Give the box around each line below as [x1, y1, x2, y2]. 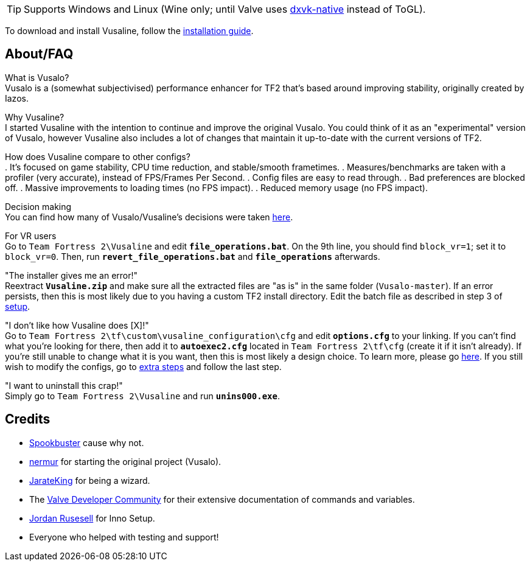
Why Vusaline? [5, 111, 65, 122]
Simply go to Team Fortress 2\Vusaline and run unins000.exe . [5, 390, 281, 401]
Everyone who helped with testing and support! [29, 531, 219, 542]
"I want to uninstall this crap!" [5, 380, 123, 391]
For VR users [5, 230, 57, 241]
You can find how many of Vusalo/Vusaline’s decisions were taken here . [5, 211, 293, 222]
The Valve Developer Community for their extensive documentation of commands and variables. [29, 494, 415, 505]
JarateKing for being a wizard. [29, 475, 150, 486]
